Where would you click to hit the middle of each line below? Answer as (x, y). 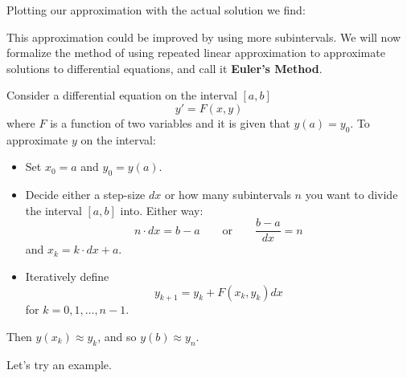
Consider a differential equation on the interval (122, 95)
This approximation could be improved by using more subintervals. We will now (204, 37)
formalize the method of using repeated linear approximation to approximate (196, 53)
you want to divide (351, 195)
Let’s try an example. (59, 364)
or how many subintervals (228, 195)
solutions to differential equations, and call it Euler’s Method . (164, 68)
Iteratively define (67, 276)
